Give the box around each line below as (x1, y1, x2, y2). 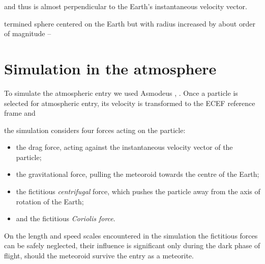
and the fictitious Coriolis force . (16, 213, 115, 224)
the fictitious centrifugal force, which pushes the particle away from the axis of (16, 186, 260, 197)
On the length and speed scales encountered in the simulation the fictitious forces (4, 230, 258, 241)
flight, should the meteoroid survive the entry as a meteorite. (4, 250, 194, 261)
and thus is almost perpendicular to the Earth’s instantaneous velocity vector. (4, 1, 248, 11)
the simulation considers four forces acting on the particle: (4, 124, 186, 135)
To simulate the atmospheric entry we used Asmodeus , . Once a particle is (4, 87, 238, 98)
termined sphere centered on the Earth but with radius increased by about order (4, 18, 255, 29)
